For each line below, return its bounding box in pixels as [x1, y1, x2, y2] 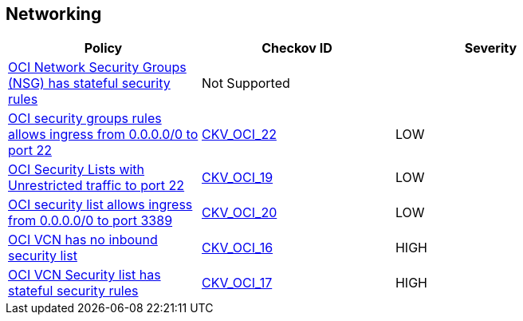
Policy [84, 40, 123, 57]
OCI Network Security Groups [8, 59, 187, 76]
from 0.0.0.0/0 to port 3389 [8, 212, 173, 229]
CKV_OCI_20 [201, 204, 277, 221]
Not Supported [201, 75, 290, 92]
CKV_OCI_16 [201, 240, 273, 256]
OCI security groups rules [8, 110, 162, 127]
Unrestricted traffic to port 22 [8, 177, 185, 194]
